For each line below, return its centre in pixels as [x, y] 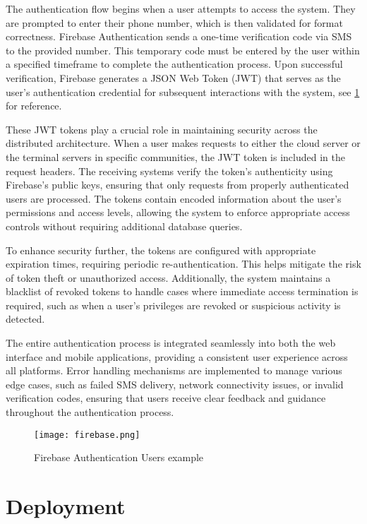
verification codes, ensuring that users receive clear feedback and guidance [166, 398]
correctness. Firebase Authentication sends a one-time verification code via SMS [179, 36]
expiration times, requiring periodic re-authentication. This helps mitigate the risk [183, 264]
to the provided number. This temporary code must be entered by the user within [183, 50]
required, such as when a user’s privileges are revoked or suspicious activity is [173, 305]
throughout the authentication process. [90, 412]
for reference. [34, 106]
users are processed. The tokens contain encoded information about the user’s [174, 198]
